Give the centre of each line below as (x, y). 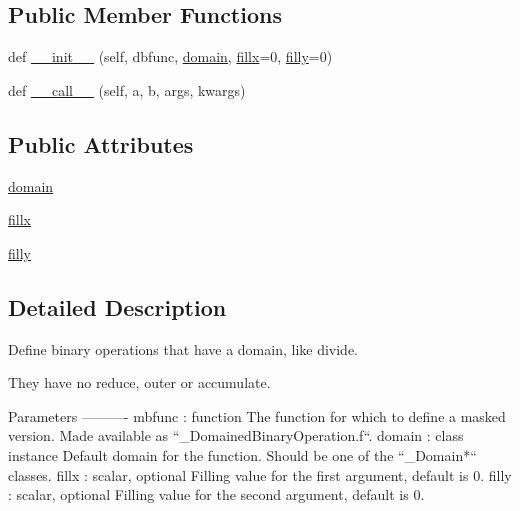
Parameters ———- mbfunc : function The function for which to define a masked (257, 415)
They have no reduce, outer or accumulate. (139, 382)
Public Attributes (101, 143)
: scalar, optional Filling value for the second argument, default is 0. (216, 494)
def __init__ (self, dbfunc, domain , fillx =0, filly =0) (170, 56)
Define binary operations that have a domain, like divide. (183, 348)
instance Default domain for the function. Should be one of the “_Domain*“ (242, 454)
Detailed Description (117, 306)
